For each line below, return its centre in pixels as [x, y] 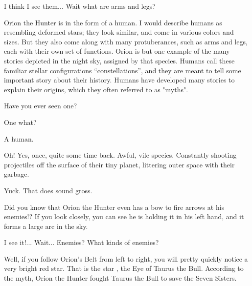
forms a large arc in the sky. [46, 226]
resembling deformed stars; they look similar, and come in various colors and [119, 32]
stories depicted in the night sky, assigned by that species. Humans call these [119, 60]
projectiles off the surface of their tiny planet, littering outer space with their [119, 164]
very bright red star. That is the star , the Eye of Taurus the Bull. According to [124, 268]
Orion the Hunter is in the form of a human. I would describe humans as [113, 22]
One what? [20, 122]
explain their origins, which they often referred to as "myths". [96, 89]
